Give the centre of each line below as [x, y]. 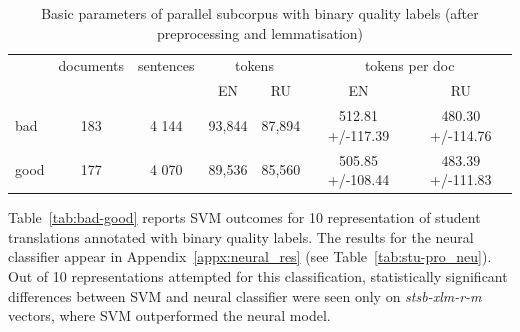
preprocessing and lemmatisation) [260, 32]
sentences [166, 65]
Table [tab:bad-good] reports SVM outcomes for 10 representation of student [244, 217]
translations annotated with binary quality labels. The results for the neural [241, 236]
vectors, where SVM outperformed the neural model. [169, 315]
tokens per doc [409, 65]
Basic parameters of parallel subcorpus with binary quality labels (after [260, 13]
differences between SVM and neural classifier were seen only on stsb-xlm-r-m [245, 295]
